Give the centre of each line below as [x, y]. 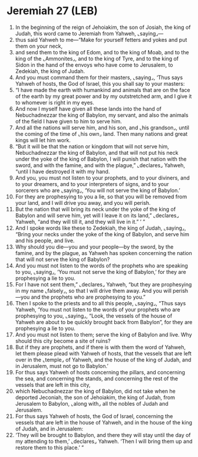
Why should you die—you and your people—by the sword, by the [94, 247]
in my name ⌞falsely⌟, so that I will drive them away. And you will [93, 290]
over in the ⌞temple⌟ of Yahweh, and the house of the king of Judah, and [103, 360]
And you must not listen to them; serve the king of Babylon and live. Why [103, 334]
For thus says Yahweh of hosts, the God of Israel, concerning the [94, 416]
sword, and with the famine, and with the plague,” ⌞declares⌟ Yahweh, [100, 165]
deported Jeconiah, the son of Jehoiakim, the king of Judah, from [95, 397]
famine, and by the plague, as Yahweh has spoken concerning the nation [103, 253]
